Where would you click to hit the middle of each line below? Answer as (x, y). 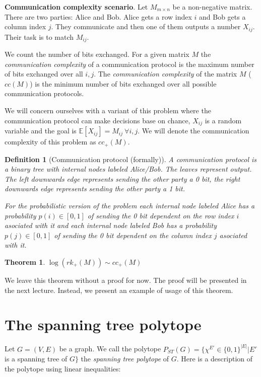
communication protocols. (44, 93)
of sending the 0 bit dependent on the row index (161, 215)
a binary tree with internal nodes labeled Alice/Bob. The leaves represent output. (128, 169)
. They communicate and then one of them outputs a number (146, 26)
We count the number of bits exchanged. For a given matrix (97, 54)
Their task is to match (39, 36)
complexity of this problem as (50, 142)
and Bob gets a (222, 16)
